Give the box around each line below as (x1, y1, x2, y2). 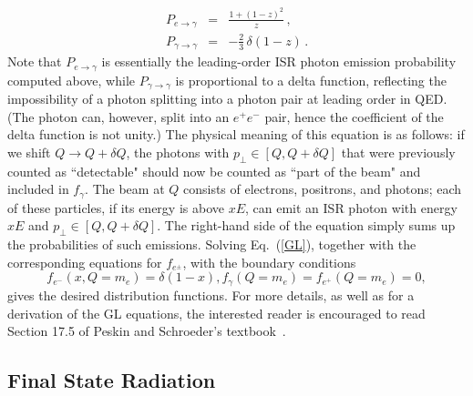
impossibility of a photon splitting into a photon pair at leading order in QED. (7, 89, 447, 108)
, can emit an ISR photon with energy (245, 198, 458, 217)
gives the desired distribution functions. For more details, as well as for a (7, 285, 415, 304)
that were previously (341, 143, 456, 162)
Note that (7, 52, 62, 71)
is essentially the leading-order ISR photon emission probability (101, 52, 457, 71)
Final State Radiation (7, 366, 216, 394)
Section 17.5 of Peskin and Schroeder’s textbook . (7, 321, 286, 340)
